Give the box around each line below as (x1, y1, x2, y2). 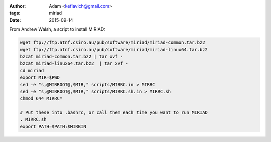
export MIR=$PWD (20, 75, 60, 80)
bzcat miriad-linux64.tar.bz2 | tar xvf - (20, 61, 129, 66)
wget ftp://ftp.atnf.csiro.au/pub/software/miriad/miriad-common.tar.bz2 (20, 40, 205, 45)
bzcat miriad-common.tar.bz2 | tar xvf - (20, 53, 123, 59)
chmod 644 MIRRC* (20, 96, 63, 101)
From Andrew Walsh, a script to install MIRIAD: (9, 26, 105, 32)
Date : (9, 17, 21, 23)
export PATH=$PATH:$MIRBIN (20, 123, 86, 129)
